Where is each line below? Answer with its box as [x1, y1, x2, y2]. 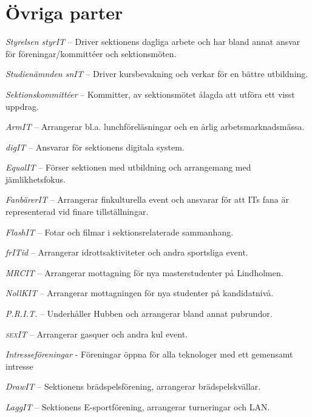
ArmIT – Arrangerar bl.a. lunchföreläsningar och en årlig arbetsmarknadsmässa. [5, 120, 305, 133]
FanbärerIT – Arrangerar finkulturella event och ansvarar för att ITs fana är [5, 193, 289, 206]
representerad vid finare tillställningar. [5, 205, 149, 218]
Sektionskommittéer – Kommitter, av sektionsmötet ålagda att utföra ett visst [5, 87, 295, 100]
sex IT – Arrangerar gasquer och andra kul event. [5, 327, 188, 340]
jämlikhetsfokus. [5, 172, 66, 185]
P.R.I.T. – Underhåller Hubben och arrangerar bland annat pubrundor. [5, 307, 273, 320]
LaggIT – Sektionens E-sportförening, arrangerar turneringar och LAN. [5, 401, 270, 413]
